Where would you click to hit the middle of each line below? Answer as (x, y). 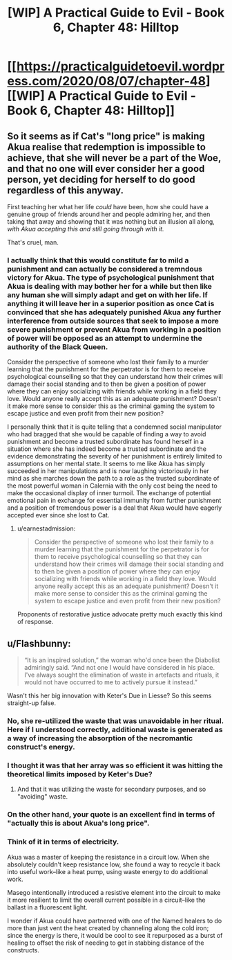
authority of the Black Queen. (58, 346)
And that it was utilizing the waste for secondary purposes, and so (112, 789)
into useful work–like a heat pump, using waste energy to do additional (108, 871)
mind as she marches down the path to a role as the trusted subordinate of (113, 479)
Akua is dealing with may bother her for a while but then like (110, 286)
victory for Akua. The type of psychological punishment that (111, 277)
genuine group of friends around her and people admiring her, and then (109, 214)
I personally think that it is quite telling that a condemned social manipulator (115, 427)
